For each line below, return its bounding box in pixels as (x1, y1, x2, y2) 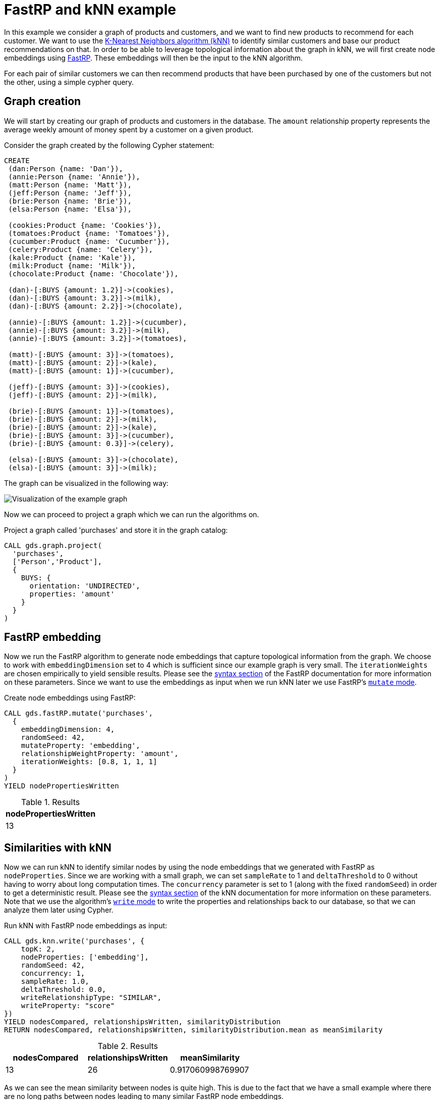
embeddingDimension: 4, (21, 725, 115, 734)
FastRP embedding (4, 631, 101, 644)
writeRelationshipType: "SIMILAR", (21, 993, 161, 1002)
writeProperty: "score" (21, 1002, 115, 1010)
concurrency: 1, (21, 969, 85, 978)
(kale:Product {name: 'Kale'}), (8, 253, 136, 262)
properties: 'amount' (29, 589, 115, 598)
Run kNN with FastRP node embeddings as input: (4, 921, 168, 930)
